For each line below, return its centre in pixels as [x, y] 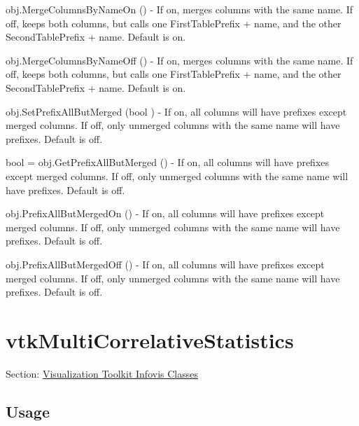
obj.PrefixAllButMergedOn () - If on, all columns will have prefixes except [165, 213]
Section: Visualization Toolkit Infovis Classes [102, 373]
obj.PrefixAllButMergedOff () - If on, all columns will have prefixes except [165, 264]
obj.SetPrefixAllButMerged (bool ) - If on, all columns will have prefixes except [176, 111]
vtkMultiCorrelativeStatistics [150, 339]
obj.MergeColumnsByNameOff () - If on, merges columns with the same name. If [179, 60]
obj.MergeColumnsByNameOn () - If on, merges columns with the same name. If [179, 9]
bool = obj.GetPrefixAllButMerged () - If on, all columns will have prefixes [168, 162]
